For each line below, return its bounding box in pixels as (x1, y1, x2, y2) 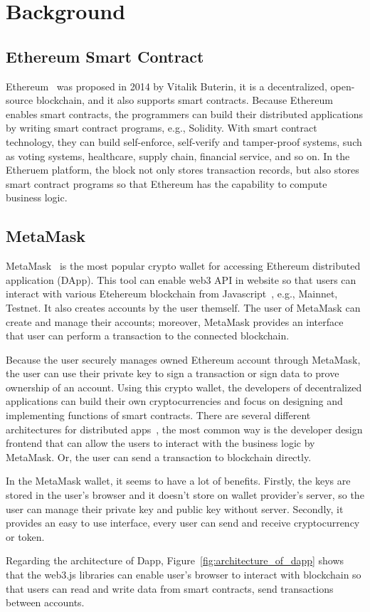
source (6, 93, 33, 107)
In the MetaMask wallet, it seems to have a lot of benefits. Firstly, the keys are (6, 473, 351, 488)
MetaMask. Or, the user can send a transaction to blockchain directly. (6, 449, 312, 464)
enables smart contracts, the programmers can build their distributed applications (6, 106, 364, 121)
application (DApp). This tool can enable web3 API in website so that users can (6, 272, 356, 287)
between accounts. (6, 595, 85, 610)
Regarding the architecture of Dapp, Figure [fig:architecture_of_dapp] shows (6, 553, 344, 568)
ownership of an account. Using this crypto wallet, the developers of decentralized (6, 379, 362, 394)
